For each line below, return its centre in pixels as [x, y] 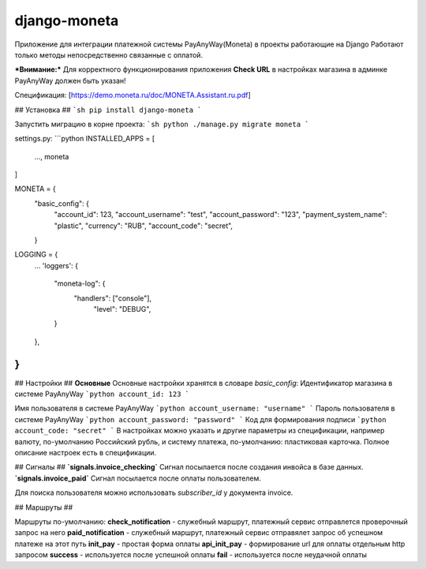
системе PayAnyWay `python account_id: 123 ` [102, 394]
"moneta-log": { [80, 283]
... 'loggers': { [56, 265]
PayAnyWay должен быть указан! [70, 80]
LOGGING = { [36, 255]
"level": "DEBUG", [122, 309]
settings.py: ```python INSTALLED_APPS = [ [85, 139]
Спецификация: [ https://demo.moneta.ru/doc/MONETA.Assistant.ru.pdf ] [133, 95]
